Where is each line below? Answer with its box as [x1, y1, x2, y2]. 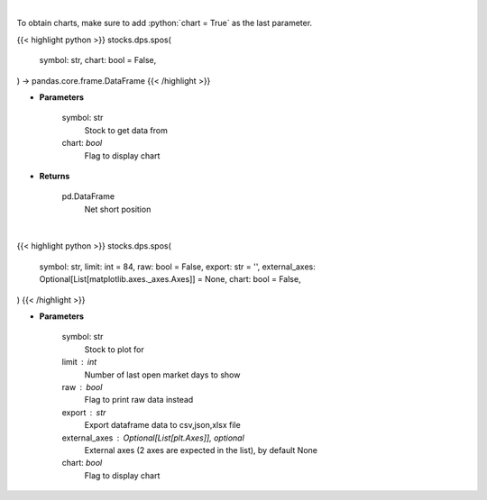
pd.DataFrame [61, 191, 115, 202]
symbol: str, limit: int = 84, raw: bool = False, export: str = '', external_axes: [39, 261, 316, 272]
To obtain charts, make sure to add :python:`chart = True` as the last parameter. [16, 18, 313, 29]
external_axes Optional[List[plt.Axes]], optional [61, 432, 245, 443]
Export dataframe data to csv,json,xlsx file [84, 420, 241, 431]
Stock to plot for [84, 343, 144, 355]
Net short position [84, 204, 152, 214]
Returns [39, 170, 70, 181]
